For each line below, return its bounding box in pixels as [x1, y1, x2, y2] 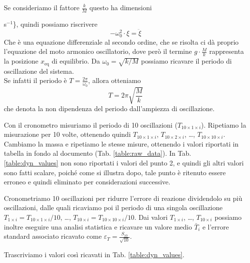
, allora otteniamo [88, 75, 141, 85]
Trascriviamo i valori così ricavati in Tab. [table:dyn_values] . [4, 249, 185, 259]
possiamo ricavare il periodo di [141, 56, 232, 66]
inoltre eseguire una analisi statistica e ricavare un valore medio [4, 221, 192, 231]
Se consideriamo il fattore [4, 2, 80, 12]
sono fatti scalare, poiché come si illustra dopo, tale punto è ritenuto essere [4, 167, 226, 177]
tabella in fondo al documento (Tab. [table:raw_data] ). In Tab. [4, 148, 191, 158]
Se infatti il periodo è [4, 75, 67, 85]
